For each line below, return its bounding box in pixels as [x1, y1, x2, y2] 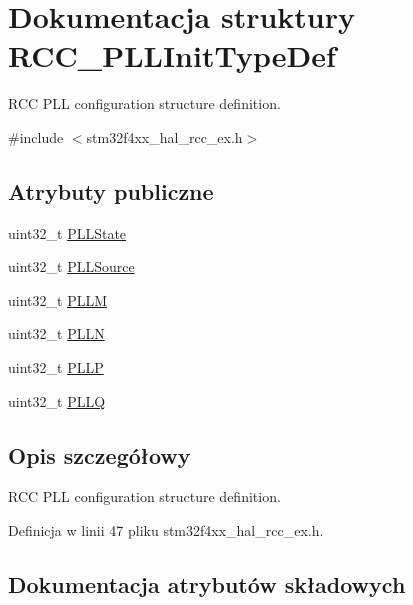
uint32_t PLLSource [8, 256, 135, 277]
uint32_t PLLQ [8, 390, 106, 411]
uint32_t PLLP [8, 357, 104, 378]
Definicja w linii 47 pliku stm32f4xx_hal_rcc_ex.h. [8, 520, 324, 541]
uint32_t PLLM [8, 289, 107, 310]
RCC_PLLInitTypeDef [8, 35, 336, 76]
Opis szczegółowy [8, 439, 191, 470]
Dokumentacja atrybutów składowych [8, 569, 406, 600]
